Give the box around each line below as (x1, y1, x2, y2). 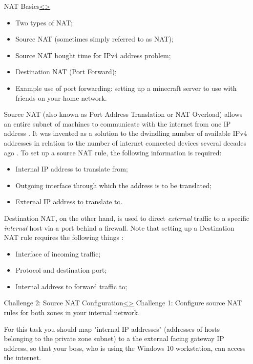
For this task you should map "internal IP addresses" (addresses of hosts (4, 323, 220, 334)
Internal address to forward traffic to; (15, 281, 127, 291)
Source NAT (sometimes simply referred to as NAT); (15, 34, 173, 44)
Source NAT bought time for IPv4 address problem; (15, 50, 171, 60)
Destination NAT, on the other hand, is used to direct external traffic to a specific (4, 213, 250, 223)
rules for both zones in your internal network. (4, 307, 140, 318)
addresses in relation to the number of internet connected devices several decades (4, 137, 247, 148)
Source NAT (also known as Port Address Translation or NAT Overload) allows (4, 109, 243, 119)
